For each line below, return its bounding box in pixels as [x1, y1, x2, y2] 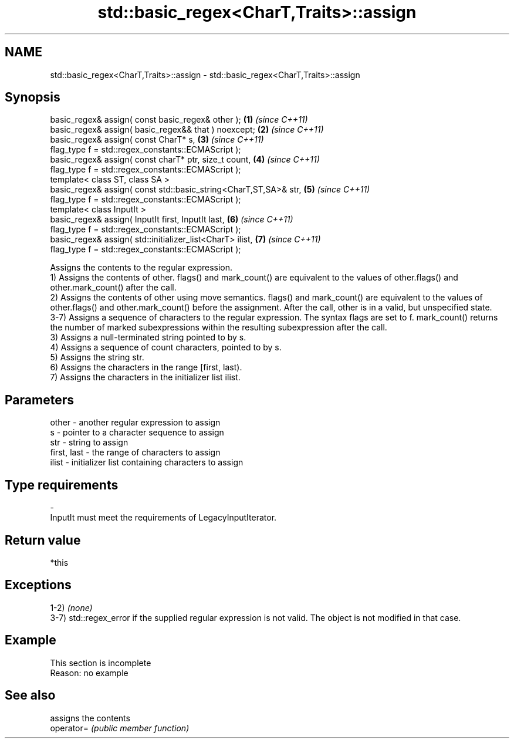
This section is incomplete [50, 657, 151, 668]
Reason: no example [50, 667, 128, 678]
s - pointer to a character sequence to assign [50, 427, 224, 438]
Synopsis [5, 90, 60, 105]
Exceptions [5, 577, 72, 593]
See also [5, 688, 56, 703]
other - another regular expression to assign [50, 417, 221, 428]
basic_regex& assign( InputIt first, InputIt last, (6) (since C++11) [50, 214, 293, 225]
